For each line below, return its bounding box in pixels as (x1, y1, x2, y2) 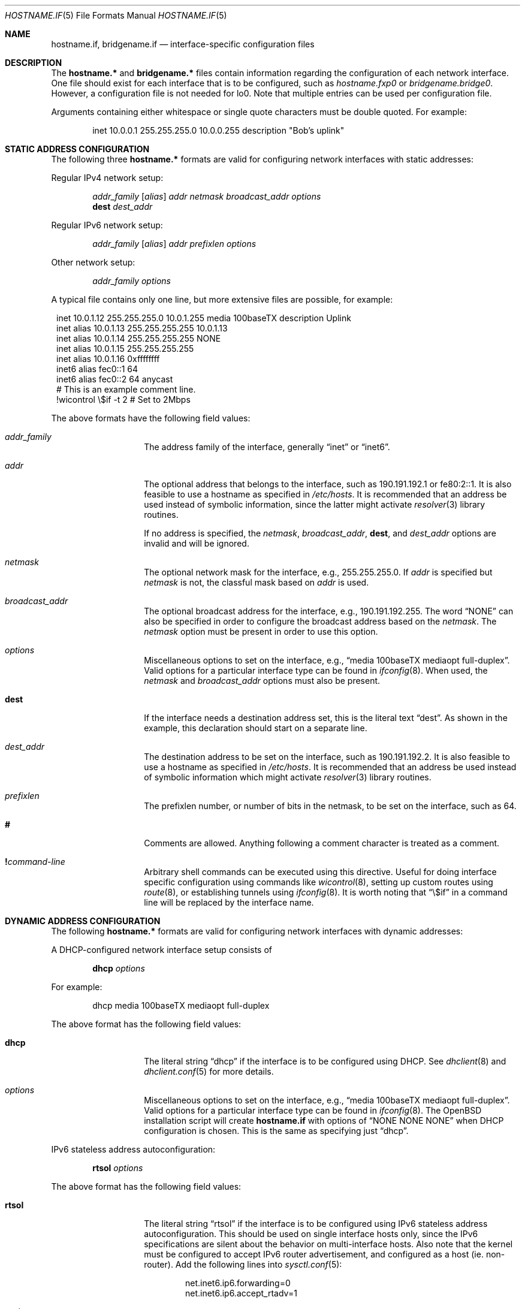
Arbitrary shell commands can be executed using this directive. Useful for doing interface (144, 867, 497, 877)
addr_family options (92, 276, 171, 286)
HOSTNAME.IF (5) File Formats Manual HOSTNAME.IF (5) (5, 10, 227, 20)
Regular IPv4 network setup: (51, 173, 164, 183)
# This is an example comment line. (56, 384, 196, 394)
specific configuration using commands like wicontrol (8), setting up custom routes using (144, 877, 493, 887)
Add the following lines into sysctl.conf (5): (175, 1259, 342, 1269)
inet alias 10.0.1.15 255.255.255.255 (56, 343, 194, 354)
